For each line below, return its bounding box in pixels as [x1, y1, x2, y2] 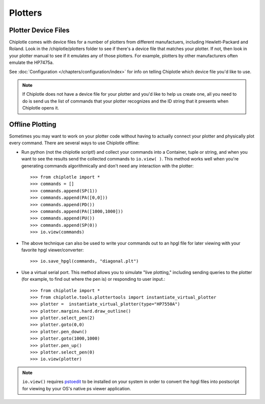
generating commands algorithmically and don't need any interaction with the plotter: [21, 162, 194, 169]
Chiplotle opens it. [22, 105, 59, 111]
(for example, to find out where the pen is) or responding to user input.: [21, 276, 165, 282]
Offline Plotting [9, 120, 56, 129]
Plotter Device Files [9, 26, 70, 34]
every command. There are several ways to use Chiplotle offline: [9, 140, 140, 146]
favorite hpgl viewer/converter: [21, 247, 84, 253]
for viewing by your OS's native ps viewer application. [22, 385, 131, 391]
